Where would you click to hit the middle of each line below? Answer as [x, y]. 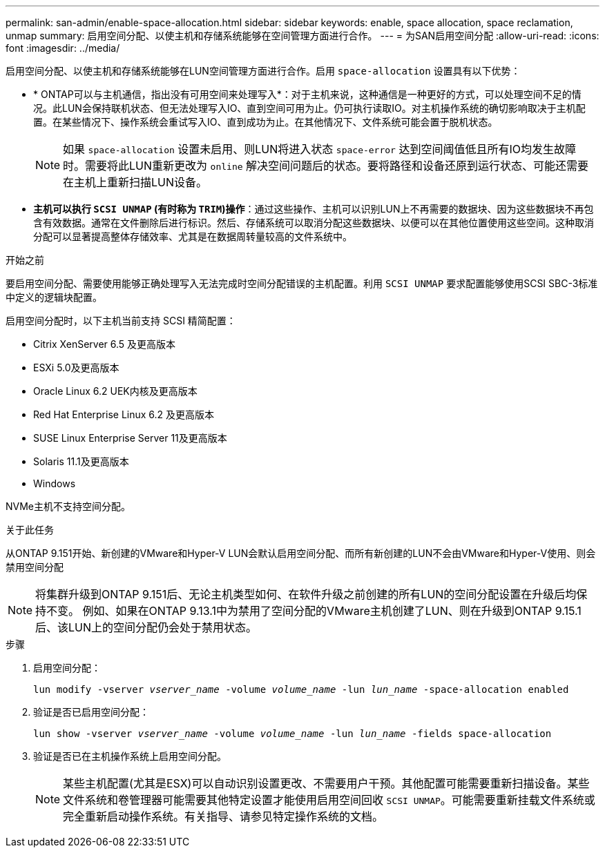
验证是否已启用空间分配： [91, 712]
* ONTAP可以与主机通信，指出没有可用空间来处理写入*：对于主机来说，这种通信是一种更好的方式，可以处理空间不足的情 [307, 94]
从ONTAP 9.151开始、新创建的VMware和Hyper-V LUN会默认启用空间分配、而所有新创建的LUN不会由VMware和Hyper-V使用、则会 [301, 553]
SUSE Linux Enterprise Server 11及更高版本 [130, 438]
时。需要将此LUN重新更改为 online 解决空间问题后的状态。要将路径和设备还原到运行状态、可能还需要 [326, 166]
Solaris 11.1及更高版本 [81, 461]
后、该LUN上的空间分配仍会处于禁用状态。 [146, 627]
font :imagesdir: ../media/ [63, 48]
